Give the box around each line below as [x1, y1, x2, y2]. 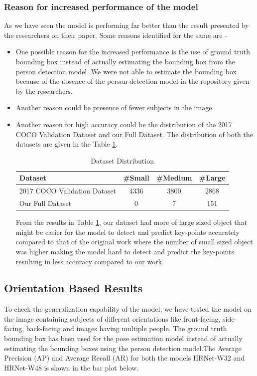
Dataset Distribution [91, 155, 154, 166]
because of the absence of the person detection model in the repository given [15, 76, 250, 86]
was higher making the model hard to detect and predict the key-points [15, 246, 234, 256]
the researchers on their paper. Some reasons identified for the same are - [4, 29, 227, 40]
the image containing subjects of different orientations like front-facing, [4, 313, 221, 324]
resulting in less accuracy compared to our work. [15, 256, 164, 266]
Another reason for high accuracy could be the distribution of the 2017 [15, 119, 232, 129]
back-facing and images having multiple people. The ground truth [26, 323, 227, 334]
